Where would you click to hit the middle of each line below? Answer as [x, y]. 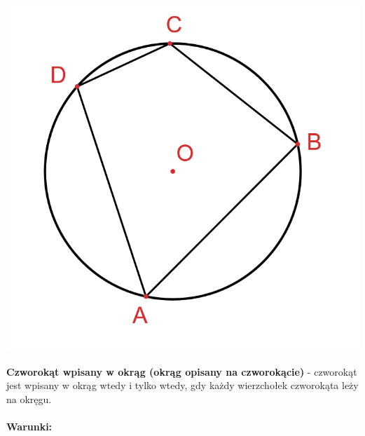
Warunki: [29, 426]
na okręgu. [29, 398]
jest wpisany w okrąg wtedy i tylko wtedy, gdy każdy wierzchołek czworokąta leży [182, 385]
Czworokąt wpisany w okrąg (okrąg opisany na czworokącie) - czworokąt [182, 371]
